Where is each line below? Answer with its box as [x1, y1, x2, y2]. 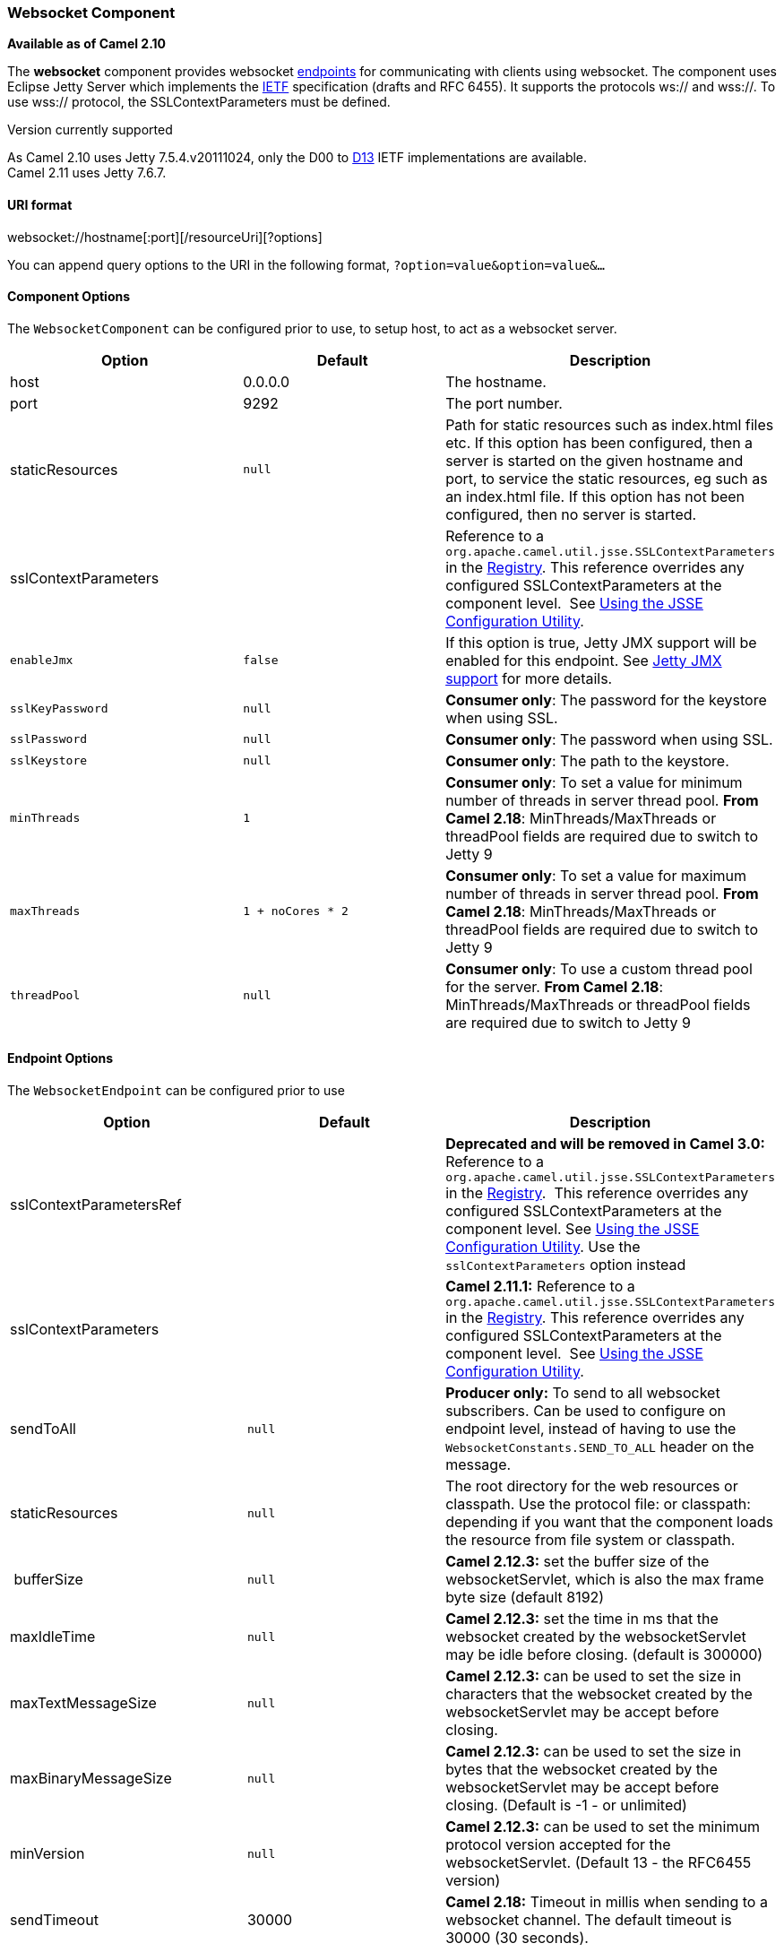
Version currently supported [7, 122, 173, 138]
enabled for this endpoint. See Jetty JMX [445, 651, 722, 669]
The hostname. [445, 372, 547, 391]
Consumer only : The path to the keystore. [445, 751, 729, 770]
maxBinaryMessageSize [10, 1769, 172, 1788]
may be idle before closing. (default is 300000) [445, 1645, 763, 1664]
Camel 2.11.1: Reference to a [445, 1277, 635, 1296]
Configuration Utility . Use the [445, 1238, 641, 1257]
